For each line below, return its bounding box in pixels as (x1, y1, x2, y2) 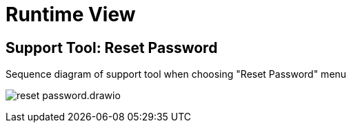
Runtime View (6, 3, 136, 26)
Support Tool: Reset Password (6, 39, 218, 56)
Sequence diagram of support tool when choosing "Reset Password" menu (6, 68, 347, 81)
